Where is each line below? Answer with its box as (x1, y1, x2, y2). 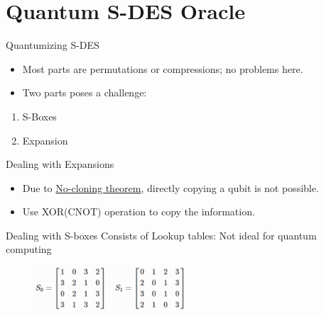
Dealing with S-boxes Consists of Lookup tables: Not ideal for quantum (6, 227, 317, 242)
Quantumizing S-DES (6, 38, 99, 52)
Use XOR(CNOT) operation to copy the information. (22, 204, 255, 219)
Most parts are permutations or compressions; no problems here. (22, 61, 303, 76)
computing (6, 242, 52, 256)
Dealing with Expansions (6, 157, 114, 171)
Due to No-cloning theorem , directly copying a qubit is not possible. (22, 180, 319, 195)
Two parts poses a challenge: (22, 85, 147, 100)
